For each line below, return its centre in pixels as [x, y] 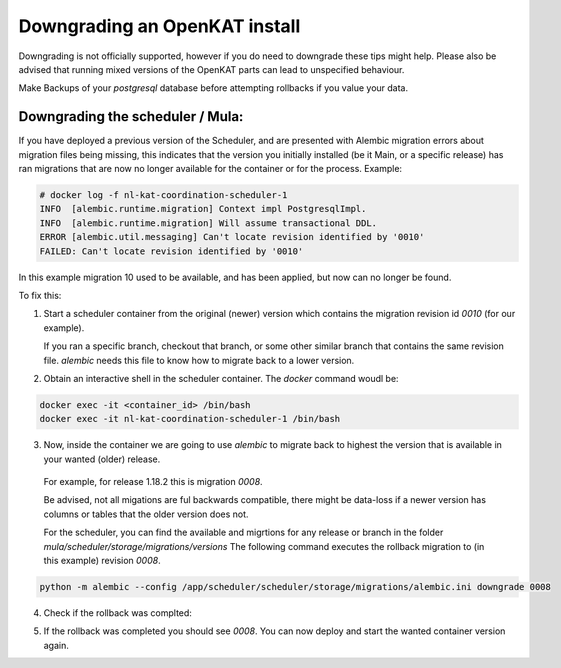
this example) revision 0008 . [102, 560]
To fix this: [40, 295]
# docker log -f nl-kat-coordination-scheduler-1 [163, 195]
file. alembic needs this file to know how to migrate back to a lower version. [199, 360]
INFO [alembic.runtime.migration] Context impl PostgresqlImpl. [203, 209]
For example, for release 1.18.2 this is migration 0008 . [153, 482]
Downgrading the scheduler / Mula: [131, 116]
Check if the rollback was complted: [117, 612]
